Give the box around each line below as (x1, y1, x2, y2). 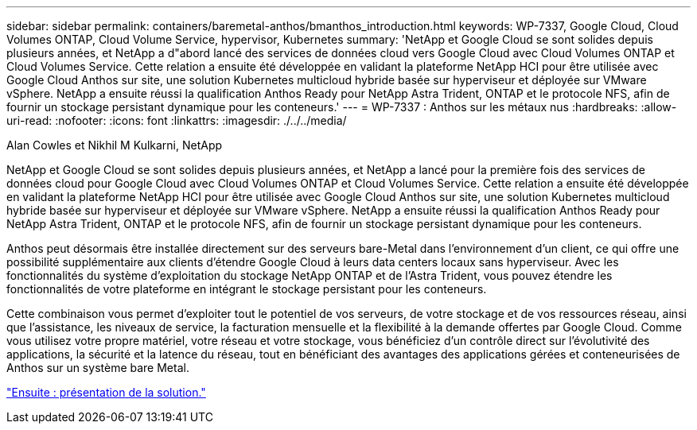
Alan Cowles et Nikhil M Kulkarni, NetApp (6, 138, 223, 152)
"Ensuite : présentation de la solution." (6, 385, 206, 399)
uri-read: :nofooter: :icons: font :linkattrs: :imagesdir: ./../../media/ (6, 114, 347, 127)
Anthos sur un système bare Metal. (6, 361, 189, 374)
